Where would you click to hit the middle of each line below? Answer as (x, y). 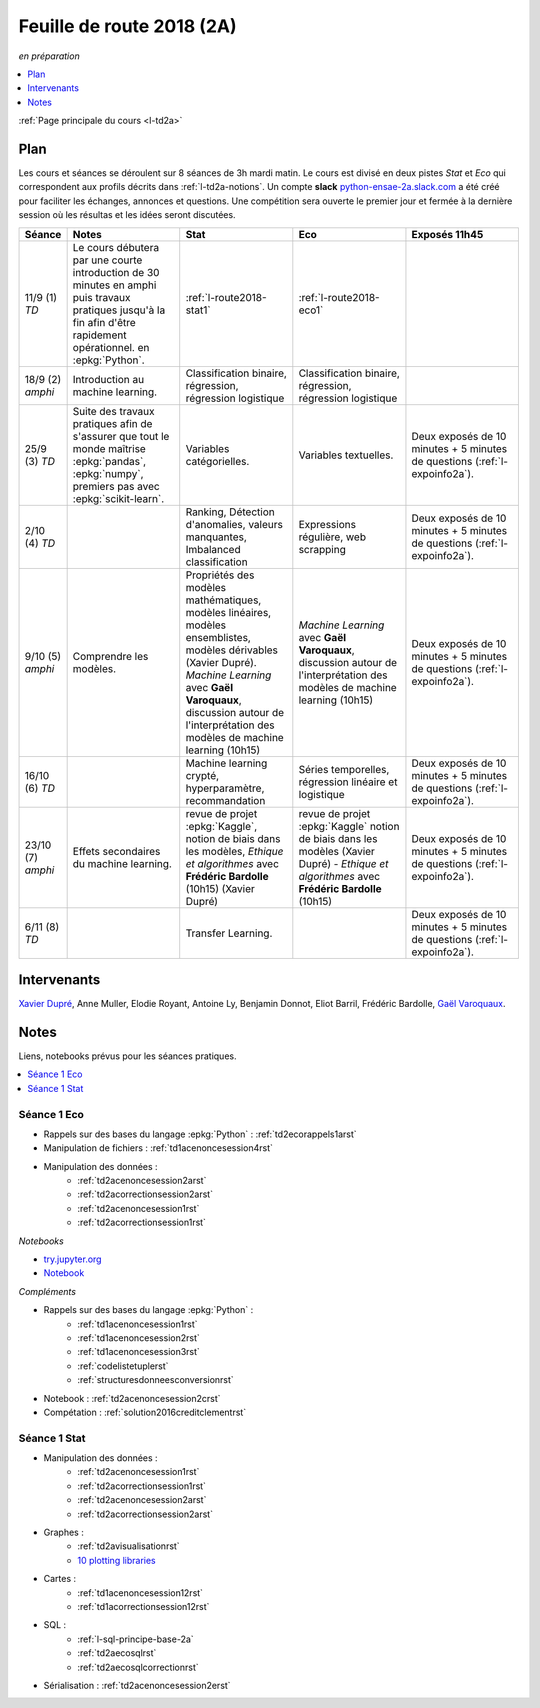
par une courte (107, 260)
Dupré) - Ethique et (343, 863)
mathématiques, (223, 600)
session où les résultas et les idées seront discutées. (127, 215)
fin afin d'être (104, 322)
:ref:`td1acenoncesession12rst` (140, 1592)
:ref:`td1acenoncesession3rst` (138, 1352)
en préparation (49, 56)
